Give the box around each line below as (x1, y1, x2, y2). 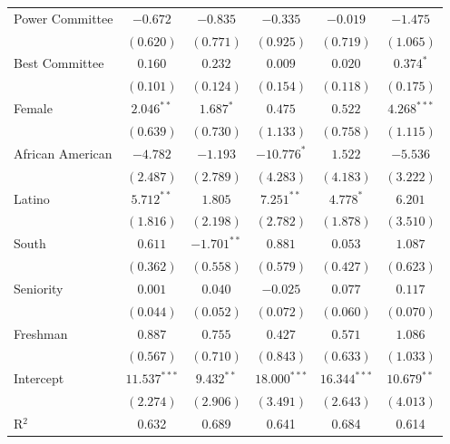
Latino (14, 188, 50, 208)
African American (14, 143, 112, 162)
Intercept (14, 369, 64, 388)
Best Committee (14, 53, 104, 72)
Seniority (14, 278, 64, 297)
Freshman (14, 323, 68, 343)
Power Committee (14, 8, 113, 27)
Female (14, 99, 53, 118)
